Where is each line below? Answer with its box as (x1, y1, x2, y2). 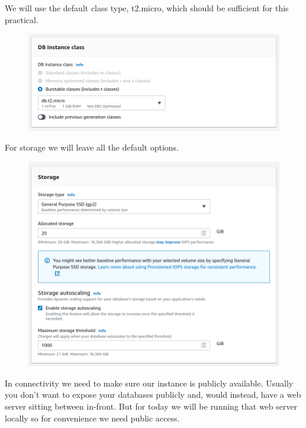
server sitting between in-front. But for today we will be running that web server (5, 400, 298, 412)
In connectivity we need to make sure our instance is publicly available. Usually (5, 376, 294, 389)
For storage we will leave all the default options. (5, 141, 179, 154)
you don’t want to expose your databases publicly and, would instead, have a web (5, 388, 301, 401)
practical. (5, 13, 38, 25)
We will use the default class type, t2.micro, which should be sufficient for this (5, 2, 289, 14)
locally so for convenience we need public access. (5, 411, 180, 424)
